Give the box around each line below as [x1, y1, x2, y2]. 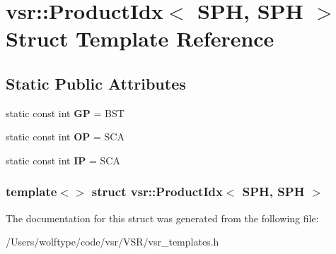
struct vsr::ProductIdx [91, 183, 223, 200]
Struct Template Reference [6, 24, 274, 53]
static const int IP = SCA [6, 152, 120, 167]
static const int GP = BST [6, 105, 124, 120]
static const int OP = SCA [6, 129, 124, 144]
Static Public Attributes [6, 72, 186, 94]
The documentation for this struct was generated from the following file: [6, 210, 319, 225]
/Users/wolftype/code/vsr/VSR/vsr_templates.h [6, 234, 219, 249]
